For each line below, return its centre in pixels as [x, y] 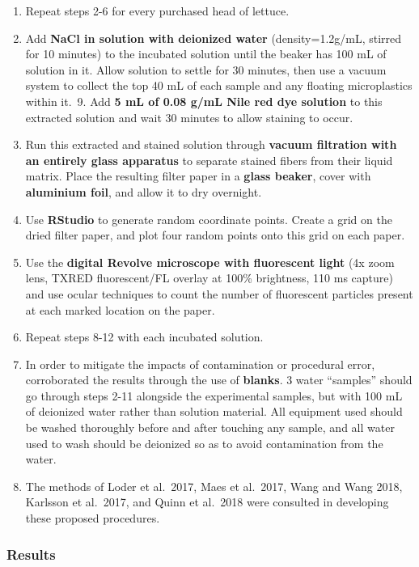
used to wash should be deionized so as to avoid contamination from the [204, 443]
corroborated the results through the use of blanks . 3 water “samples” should [219, 380]
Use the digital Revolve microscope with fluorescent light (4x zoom [210, 262]
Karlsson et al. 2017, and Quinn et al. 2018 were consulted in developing [207, 502]
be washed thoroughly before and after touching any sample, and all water [210, 427]
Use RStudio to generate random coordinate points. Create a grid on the [209, 219]
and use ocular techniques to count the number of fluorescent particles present [219, 293]
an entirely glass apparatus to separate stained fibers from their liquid [209, 160]
